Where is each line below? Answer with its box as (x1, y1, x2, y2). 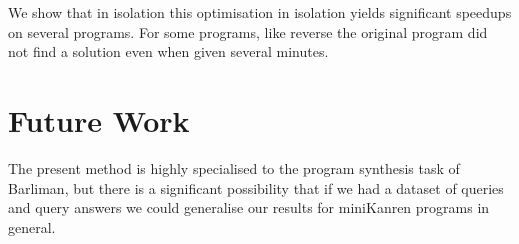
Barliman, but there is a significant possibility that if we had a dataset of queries (8, 177, 504, 198)
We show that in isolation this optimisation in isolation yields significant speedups (8, 2, 512, 22)
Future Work (8, 99, 190, 140)
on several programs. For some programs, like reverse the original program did (8, 21, 488, 42)
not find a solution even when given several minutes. (8, 41, 329, 62)
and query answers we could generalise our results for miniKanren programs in (8, 197, 490, 218)
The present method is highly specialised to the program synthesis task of (8, 157, 460, 178)
